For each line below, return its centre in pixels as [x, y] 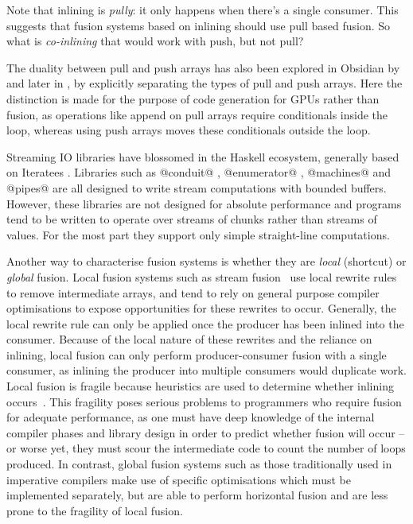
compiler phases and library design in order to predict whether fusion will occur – [206, 432]
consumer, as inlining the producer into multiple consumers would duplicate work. [206, 370]
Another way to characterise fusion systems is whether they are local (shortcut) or [206, 261]
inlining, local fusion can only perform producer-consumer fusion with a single [197, 354]
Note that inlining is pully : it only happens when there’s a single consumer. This [203, 10]
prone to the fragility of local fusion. [95, 510]
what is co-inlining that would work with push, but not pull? [155, 41]
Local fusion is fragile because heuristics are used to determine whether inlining [200, 386]
